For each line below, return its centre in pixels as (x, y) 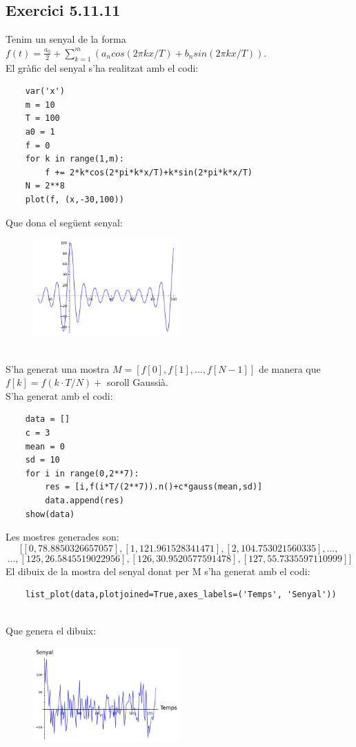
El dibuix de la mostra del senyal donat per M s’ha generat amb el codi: (158, 571)
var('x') (45, 91)
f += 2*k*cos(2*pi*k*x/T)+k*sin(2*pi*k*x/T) (149, 172)
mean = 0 (45, 446)
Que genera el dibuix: (51, 631)
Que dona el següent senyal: (64, 222)
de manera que (289, 368)
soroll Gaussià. (137, 382)
